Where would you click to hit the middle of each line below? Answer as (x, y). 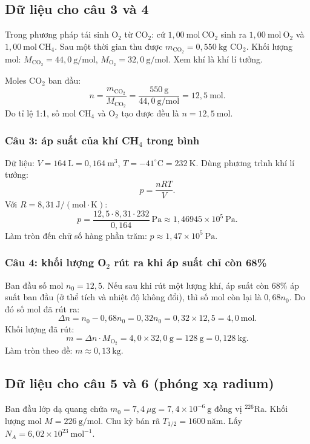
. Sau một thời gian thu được (109, 46)
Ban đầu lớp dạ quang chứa (56, 409)
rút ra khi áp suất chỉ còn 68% (190, 262)
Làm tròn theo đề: (39, 350)
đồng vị (228, 409)
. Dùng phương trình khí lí (245, 162)
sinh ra (233, 34)
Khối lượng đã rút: (40, 328)
